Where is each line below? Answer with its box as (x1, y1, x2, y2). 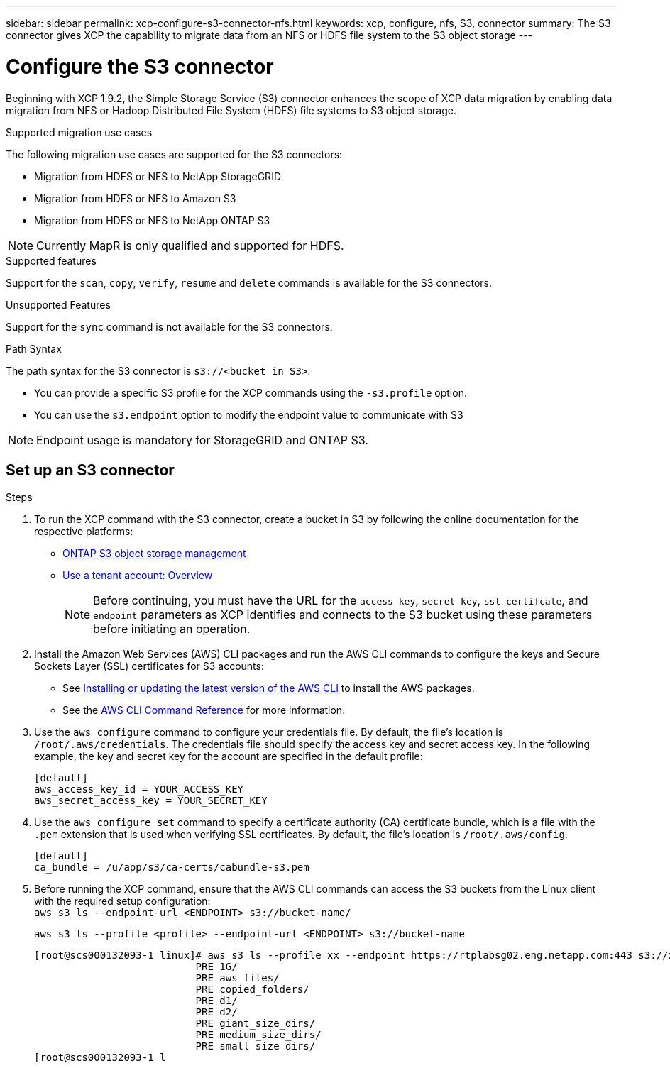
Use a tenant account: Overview (62, 569, 213, 582)
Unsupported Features (6, 298, 111, 311)
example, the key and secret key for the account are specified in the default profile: (34, 750, 423, 763)
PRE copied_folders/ (195, 984, 309, 996)
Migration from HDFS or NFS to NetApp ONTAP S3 (34, 214, 270, 226)
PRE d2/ (195, 1006, 238, 1018)
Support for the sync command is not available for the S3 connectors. (6, 320, 333, 333)
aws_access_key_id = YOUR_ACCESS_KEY (34, 783, 244, 796)
